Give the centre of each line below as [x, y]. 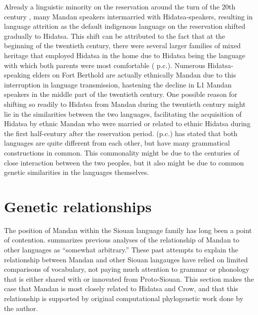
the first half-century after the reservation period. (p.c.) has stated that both [121, 133]
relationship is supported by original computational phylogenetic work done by [124, 298]
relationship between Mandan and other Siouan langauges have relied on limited [126, 259]
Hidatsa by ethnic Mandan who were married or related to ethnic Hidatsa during [127, 123]
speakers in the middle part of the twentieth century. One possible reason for [121, 94]
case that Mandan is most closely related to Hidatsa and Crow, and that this [121, 288]
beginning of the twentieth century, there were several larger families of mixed [123, 45]
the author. [21, 308]
